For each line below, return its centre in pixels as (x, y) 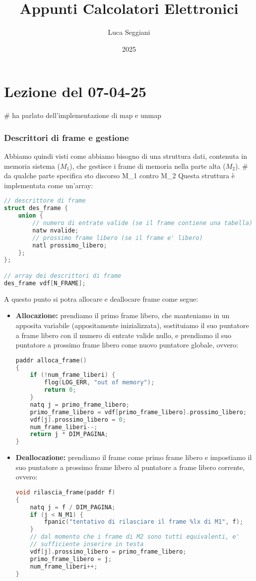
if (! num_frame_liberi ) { (73, 375)
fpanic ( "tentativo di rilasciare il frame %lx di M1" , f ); (144, 522)
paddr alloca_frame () (51, 360)
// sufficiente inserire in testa (87, 544)
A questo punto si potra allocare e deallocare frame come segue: (101, 298)
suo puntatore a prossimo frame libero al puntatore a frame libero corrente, (130, 467)
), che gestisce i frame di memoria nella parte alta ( (148, 166)
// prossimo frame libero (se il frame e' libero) (118, 238)
